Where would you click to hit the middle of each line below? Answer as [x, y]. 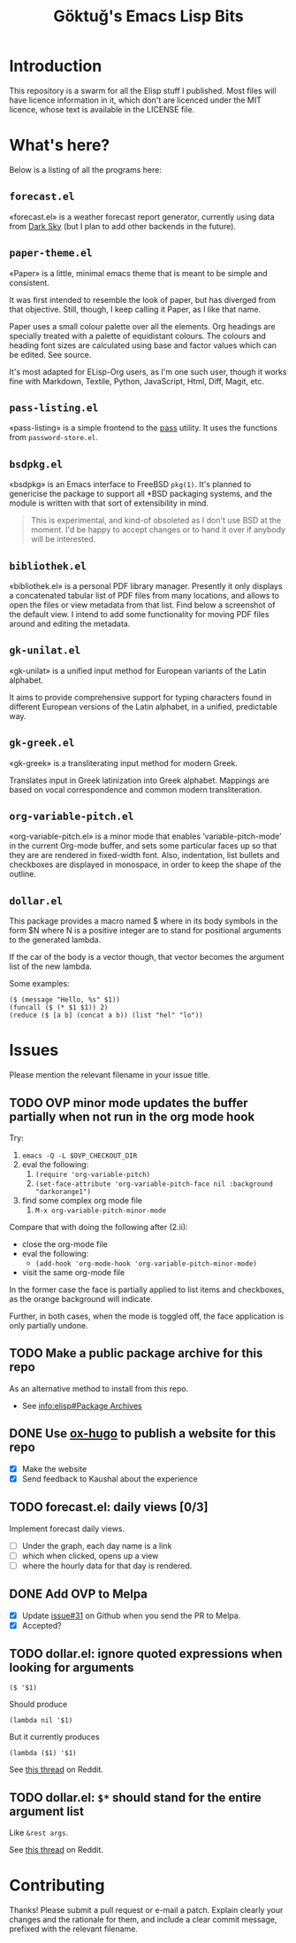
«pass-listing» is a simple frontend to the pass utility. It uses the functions [144, 428]
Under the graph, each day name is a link [97, 1545]
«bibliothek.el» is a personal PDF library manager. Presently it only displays [146, 585]
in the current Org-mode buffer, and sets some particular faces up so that [143, 846]
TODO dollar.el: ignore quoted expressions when [146, 1654]
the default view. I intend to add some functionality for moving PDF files [139, 614]
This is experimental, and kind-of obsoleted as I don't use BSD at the [156, 521]
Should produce [38, 1704]
